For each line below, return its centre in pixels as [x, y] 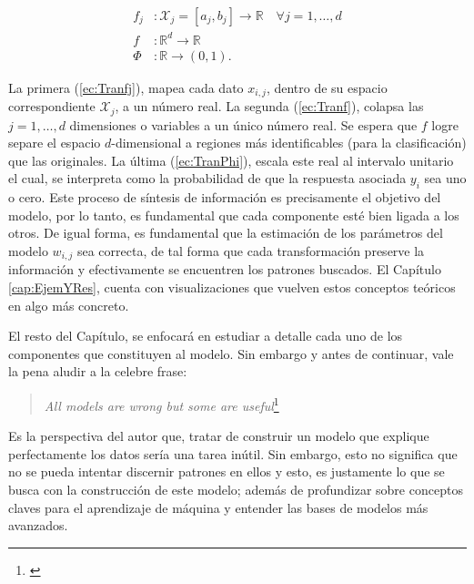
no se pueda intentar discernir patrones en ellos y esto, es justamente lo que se [227, 471]
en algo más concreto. [69, 305]
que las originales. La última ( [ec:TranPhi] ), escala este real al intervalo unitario [231, 160]
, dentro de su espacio [327, 87]
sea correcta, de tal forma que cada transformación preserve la [251, 250]
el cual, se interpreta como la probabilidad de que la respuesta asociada [207, 178]
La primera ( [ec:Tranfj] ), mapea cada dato [126, 87]
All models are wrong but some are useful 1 [161, 404]
